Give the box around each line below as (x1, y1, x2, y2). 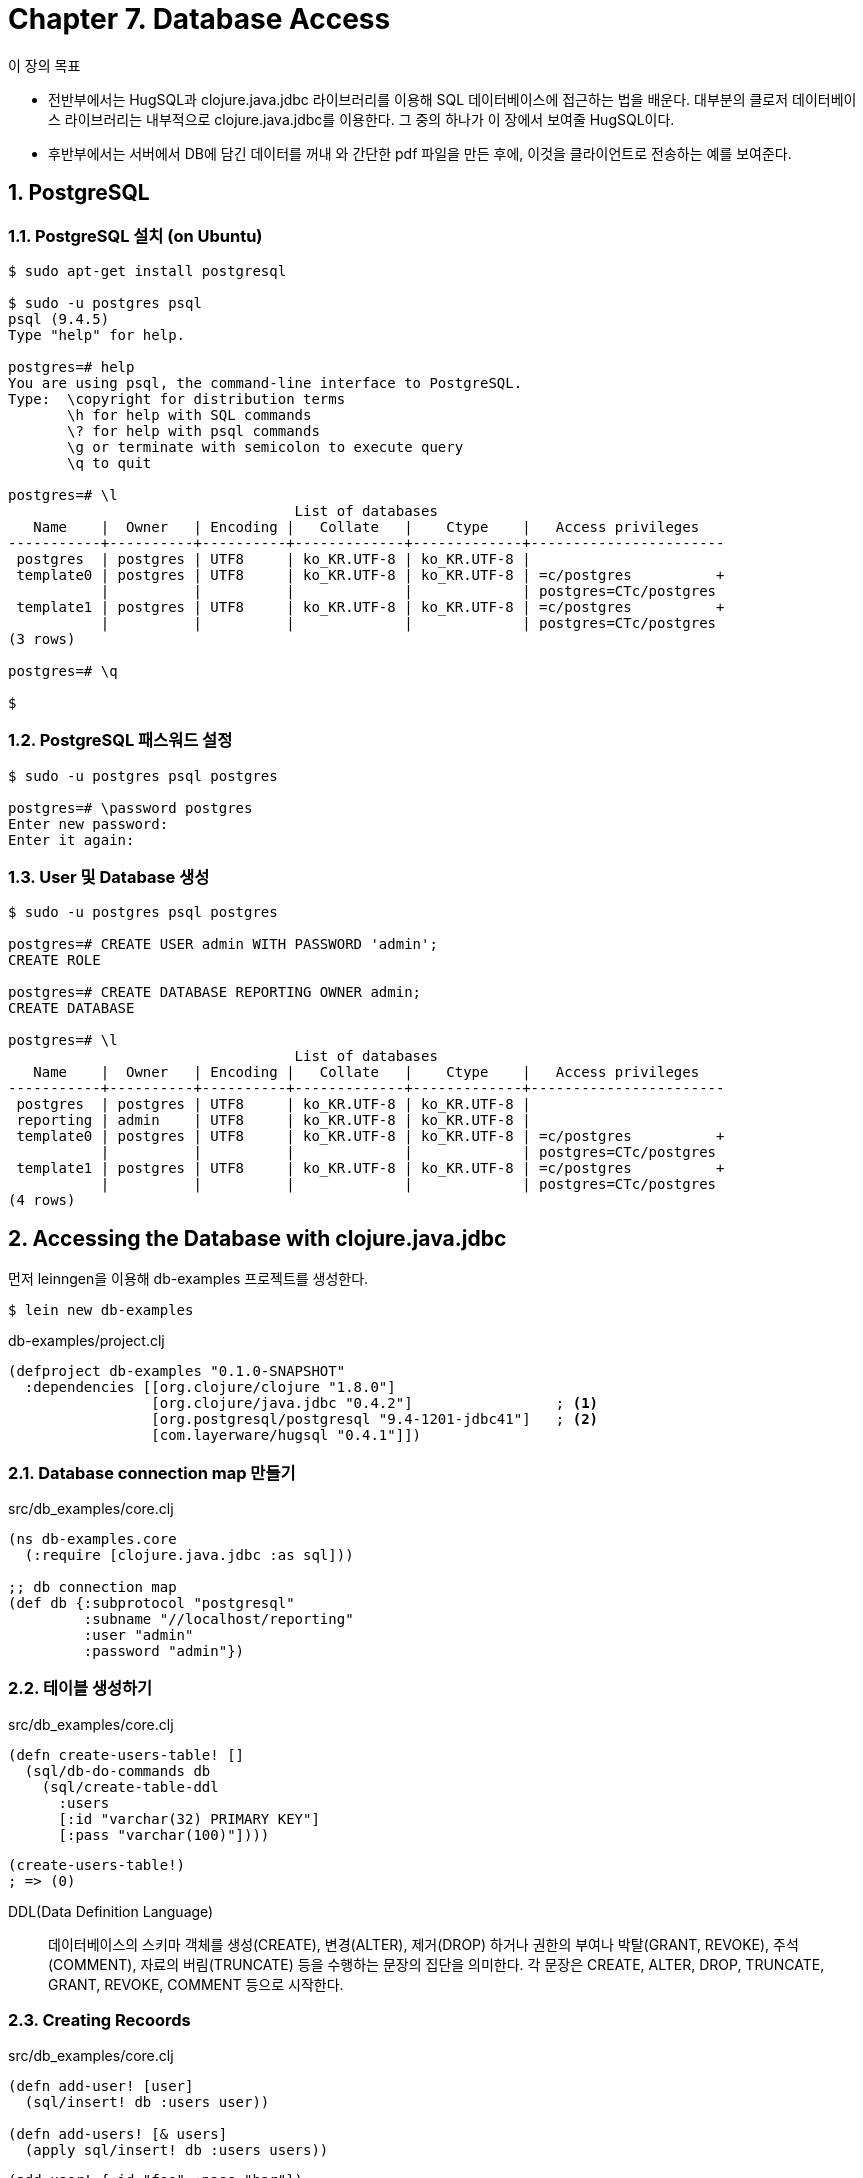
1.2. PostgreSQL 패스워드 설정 (8, 730, 233, 751)
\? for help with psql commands (67, 422, 320, 439)
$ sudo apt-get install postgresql (8, 262, 287, 279)
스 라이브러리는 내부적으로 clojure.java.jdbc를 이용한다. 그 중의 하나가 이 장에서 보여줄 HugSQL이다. (48, 110, 675, 128)
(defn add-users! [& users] (8, 2125, 228, 2142)
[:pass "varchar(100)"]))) (58, 1826, 270, 1843)
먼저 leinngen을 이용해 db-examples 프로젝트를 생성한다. (8, 1270, 369, 1288)
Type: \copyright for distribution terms (8, 390, 346, 407)
